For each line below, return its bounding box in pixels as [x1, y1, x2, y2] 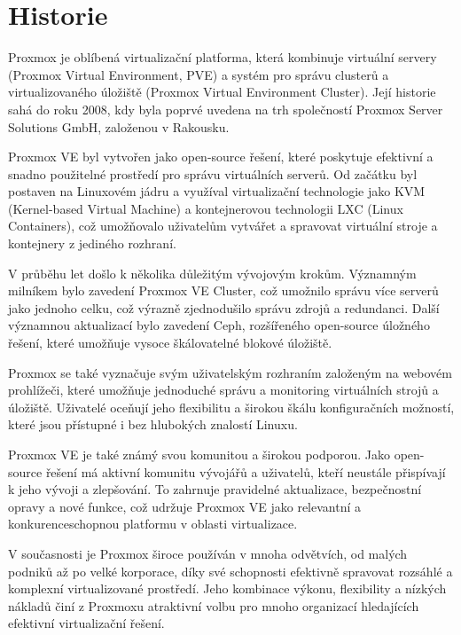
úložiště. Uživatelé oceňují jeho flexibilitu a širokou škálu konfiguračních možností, [8, 397, 455, 416]
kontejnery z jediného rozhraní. [8, 234, 176, 253]
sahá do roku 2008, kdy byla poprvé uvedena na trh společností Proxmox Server [8, 99, 443, 118]
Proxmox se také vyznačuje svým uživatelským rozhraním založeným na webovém [8, 363, 452, 381]
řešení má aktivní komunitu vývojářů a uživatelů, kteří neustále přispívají [45, 462, 446, 481]
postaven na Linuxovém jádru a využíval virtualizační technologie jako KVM [8, 182, 426, 200]
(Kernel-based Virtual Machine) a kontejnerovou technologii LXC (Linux [8, 199, 403, 217]
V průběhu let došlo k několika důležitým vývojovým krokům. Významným [8, 263, 417, 282]
